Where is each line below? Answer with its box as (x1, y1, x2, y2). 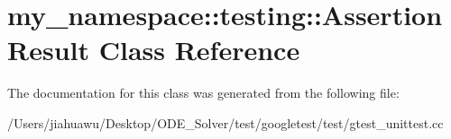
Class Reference (98, 31, 300, 68)
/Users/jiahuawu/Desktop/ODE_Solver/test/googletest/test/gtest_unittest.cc (7, 113, 444, 132)
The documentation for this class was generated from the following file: (7, 83, 400, 102)
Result (7, 31, 89, 68)
